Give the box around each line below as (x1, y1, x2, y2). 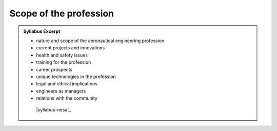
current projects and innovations (36, 45, 105, 51)
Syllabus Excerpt (23, 28, 61, 34)
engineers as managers (36, 88, 86, 94)
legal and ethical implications (36, 81, 97, 87)
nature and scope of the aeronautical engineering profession (36, 38, 165, 44)
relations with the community (36, 95, 97, 101)
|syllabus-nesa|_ (36, 107, 71, 113)
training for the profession (36, 59, 91, 65)
